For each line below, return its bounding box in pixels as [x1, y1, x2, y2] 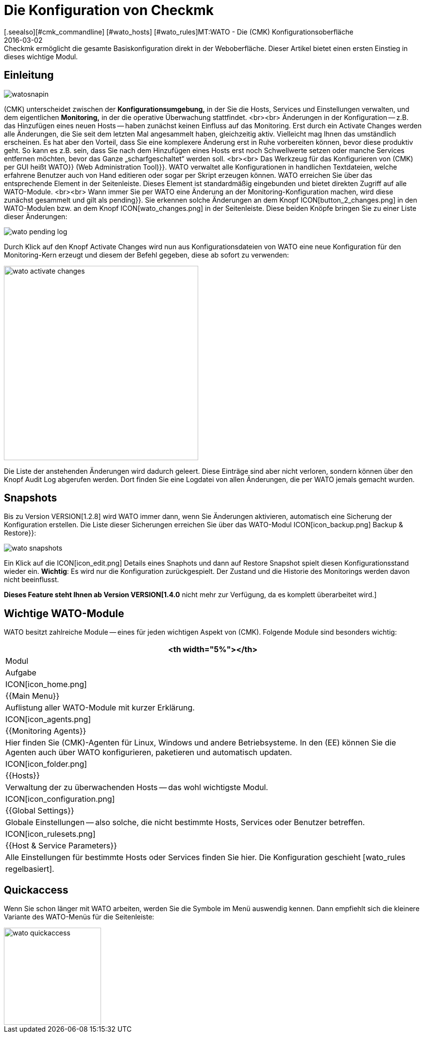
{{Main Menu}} [5, 691, 60, 701]
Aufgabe [5, 668, 36, 678]
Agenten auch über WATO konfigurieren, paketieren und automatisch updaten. [5, 747, 292, 758]
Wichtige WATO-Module [4, 607, 124, 620]
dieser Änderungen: [4, 212, 68, 221]
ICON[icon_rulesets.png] [5, 829, 96, 839]
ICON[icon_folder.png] [5, 759, 87, 769]
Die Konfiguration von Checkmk [4, 2, 214, 18]
